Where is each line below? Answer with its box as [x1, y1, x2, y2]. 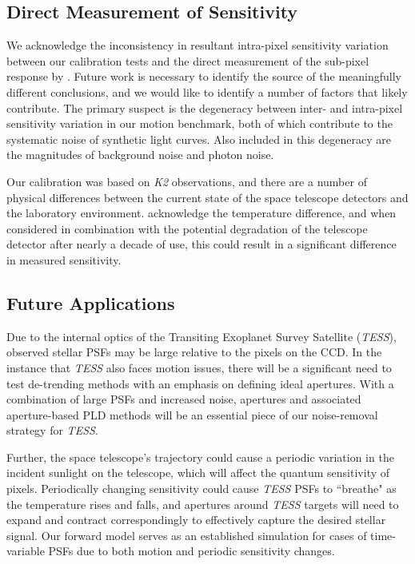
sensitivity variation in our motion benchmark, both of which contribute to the [6, 115, 393, 132]
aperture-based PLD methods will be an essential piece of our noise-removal [6, 406, 378, 423]
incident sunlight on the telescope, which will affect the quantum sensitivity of [6, 464, 390, 481]
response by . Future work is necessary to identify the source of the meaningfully [6, 68, 401, 85]
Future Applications [6, 290, 175, 315]
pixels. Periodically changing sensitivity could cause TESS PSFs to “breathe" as [6, 480, 397, 497]
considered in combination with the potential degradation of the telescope [6, 220, 368, 236]
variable [6, 542, 45, 559]
